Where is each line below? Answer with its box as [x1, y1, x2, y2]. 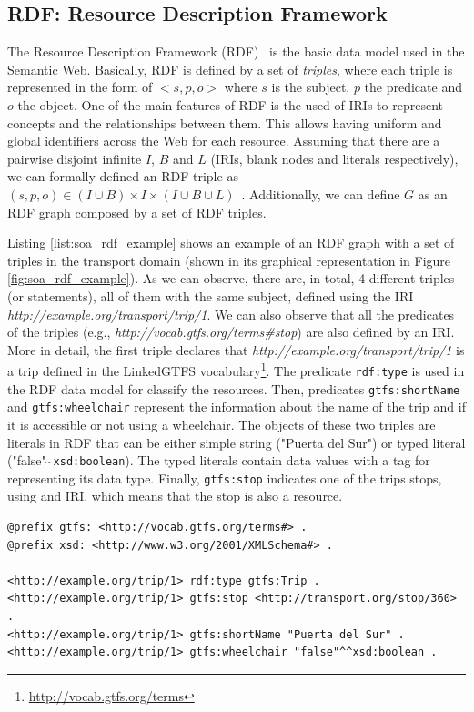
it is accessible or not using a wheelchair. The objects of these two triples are [7, 414, 436, 433]
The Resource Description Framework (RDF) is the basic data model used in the [7, 42, 465, 61]
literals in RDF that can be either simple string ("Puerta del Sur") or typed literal [7, 432, 466, 452]
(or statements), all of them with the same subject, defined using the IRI [7, 286, 414, 305]
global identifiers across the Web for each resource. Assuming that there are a [7, 131, 440, 150]
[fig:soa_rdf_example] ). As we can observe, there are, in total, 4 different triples [7, 269, 455, 288]
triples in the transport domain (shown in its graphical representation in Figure [7, 250, 451, 270]
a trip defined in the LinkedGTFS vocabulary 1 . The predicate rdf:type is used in [7, 359, 465, 380]
